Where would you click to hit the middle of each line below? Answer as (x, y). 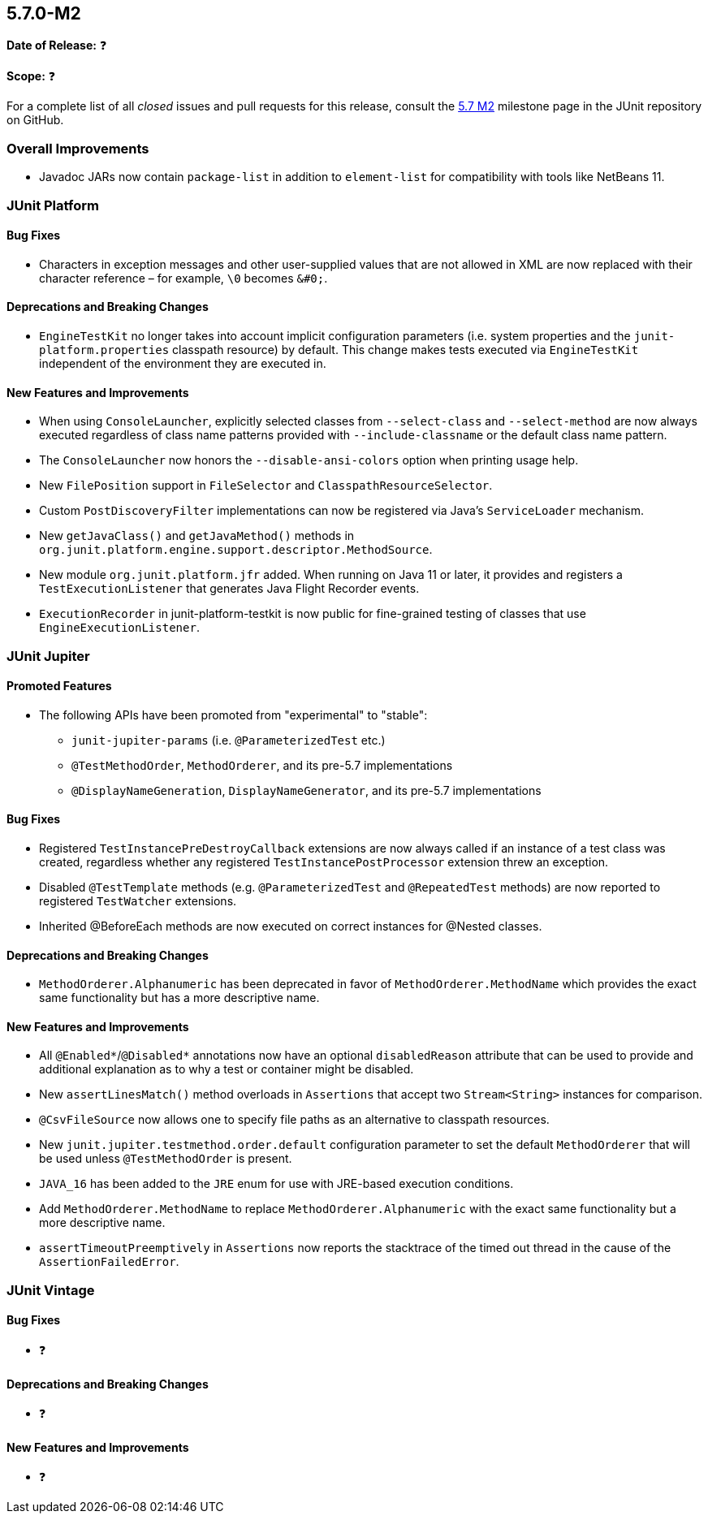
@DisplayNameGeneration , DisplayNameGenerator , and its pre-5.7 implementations (307, 790)
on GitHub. (35, 120)
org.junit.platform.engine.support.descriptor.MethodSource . (236, 550)
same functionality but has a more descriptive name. (179, 998)
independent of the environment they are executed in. (183, 363)
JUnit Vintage (51, 1290)
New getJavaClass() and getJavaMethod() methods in (197, 536)
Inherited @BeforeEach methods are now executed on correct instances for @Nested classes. (291, 926)
